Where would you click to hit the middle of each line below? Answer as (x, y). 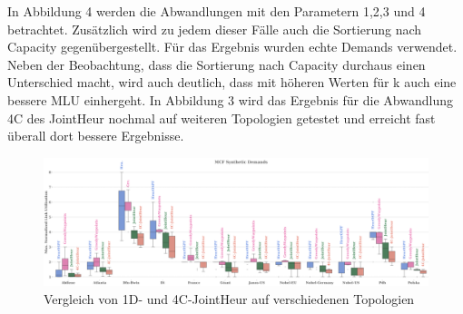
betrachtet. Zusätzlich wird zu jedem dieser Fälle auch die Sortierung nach (215, 29)
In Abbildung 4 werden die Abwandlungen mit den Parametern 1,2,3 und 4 (217, 11)
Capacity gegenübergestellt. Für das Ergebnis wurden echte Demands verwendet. (232, 47)
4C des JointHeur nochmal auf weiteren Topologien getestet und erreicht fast (222, 118)
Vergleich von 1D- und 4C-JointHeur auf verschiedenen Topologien (229, 298)
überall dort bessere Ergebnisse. (96, 136)
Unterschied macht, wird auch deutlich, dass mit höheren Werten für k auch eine (232, 82)
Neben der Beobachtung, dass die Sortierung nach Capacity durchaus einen (217, 64)
